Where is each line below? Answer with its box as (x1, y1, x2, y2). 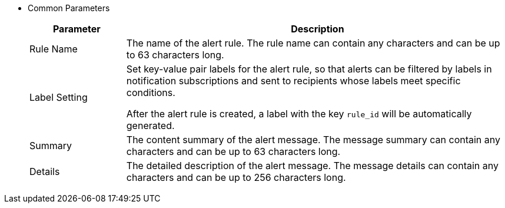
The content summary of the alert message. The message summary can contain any (126, 134, 500, 146)
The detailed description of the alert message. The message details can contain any (126, 160, 499, 171)
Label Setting (29, 91, 88, 103)
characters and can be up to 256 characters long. (126, 171, 346, 183)
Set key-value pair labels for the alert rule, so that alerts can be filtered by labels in (126, 63, 492, 75)
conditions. (126, 87, 175, 98)
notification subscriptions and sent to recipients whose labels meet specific (126, 75, 461, 87)
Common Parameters (28, 3, 110, 13)
